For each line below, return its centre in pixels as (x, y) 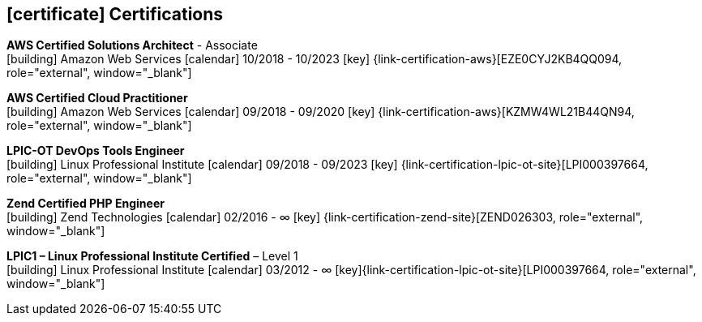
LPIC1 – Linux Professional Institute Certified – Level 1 (152, 256)
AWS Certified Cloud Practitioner (97, 98)
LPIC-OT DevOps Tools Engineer (96, 151)
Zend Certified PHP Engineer (86, 204)
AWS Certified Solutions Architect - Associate (132, 45)
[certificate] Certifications (115, 14)
